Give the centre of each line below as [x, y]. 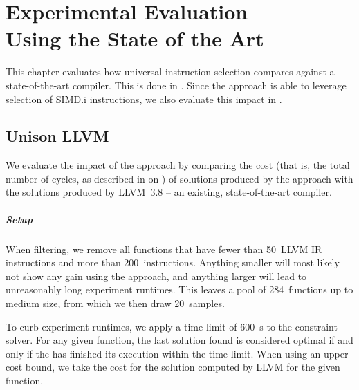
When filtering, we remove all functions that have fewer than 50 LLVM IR [164, 249]
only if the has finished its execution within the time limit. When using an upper [177, 353]
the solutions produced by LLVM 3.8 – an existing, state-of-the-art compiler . [169, 192]
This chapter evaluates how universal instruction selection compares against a [170, 72]
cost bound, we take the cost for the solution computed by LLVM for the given [173, 367]
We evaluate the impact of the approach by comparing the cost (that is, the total [178, 165]
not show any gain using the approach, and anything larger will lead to [156, 276]
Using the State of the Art [135, 38]
